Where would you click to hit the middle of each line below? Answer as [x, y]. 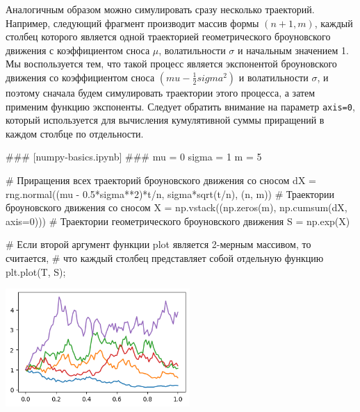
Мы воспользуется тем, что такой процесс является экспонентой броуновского [171, 64]
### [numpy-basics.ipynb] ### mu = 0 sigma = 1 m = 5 [134, 157]
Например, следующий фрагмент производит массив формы [132, 23]
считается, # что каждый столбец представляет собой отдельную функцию [165, 257]
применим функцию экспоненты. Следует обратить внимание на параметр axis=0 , [180, 106]
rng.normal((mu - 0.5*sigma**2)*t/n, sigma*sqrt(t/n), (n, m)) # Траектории [170, 193]
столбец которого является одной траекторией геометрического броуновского [168, 36]
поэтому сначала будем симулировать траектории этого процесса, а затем [161, 92]
